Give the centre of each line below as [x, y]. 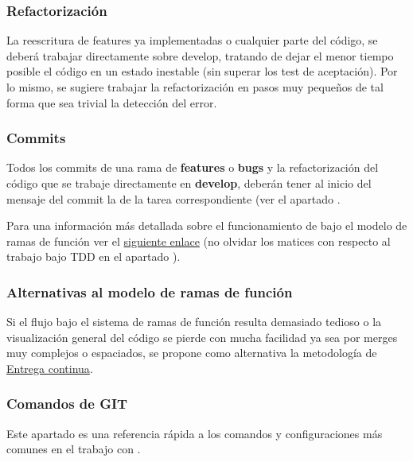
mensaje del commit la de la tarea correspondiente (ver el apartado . [173, 198]
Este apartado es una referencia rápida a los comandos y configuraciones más [195, 433]
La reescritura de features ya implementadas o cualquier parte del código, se [192, 40]
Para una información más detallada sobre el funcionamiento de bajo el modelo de [207, 225]
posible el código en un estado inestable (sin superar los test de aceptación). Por [202, 71]
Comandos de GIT [67, 404]
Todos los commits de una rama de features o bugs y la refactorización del [193, 167]
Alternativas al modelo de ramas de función [150, 291]
